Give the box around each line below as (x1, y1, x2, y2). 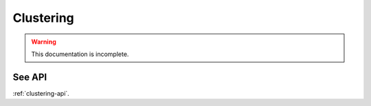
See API (12, 71, 47, 83)
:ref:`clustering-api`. (12, 89, 70, 97)
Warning (31, 38, 56, 46)
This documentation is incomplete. (31, 50, 129, 58)
